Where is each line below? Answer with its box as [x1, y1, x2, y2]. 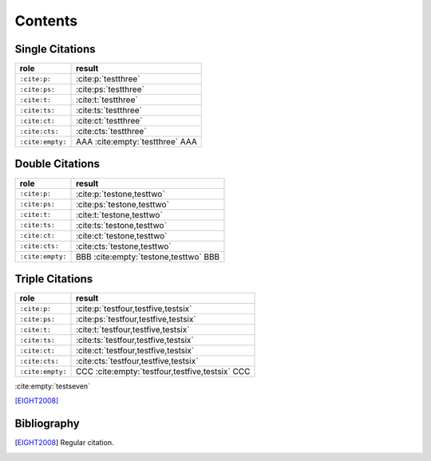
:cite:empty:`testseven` [14, 381, 91, 391]
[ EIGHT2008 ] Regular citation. [14, 438, 114, 447]
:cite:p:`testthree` [76, 73, 140, 85]
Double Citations [14, 157, 100, 171]
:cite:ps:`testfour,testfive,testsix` [76, 313, 196, 325]
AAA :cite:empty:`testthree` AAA [76, 136, 197, 148]
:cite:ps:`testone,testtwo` [76, 199, 169, 210]
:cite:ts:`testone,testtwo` [76, 219, 168, 230]
